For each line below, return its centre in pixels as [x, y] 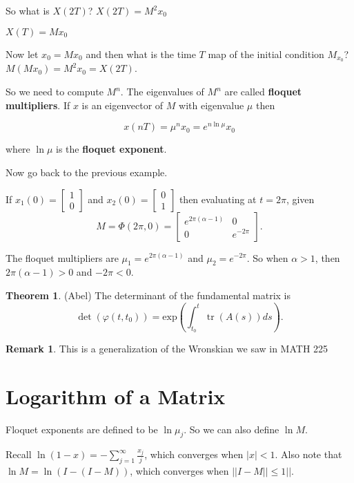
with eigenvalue [212, 105]
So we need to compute [55, 92]
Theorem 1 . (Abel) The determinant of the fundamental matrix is [148, 295]
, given [300, 199]
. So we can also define [232, 429]
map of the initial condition [266, 54]
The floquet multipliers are [62, 257]
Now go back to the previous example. [87, 172]
